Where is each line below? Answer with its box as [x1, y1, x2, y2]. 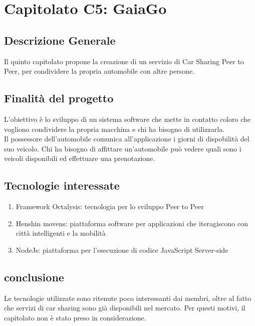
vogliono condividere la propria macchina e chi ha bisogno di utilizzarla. [4, 123, 225, 134]
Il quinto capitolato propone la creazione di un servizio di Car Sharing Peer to [4, 56, 244, 66]
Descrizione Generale [4, 32, 116, 48]
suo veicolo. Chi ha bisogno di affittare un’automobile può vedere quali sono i [4, 143, 241, 153]
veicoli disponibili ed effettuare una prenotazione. [4, 153, 155, 164]
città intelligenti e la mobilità [16, 228, 106, 238]
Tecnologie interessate [4, 178, 120, 193]
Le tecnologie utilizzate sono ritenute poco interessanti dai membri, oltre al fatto [4, 292, 251, 303]
